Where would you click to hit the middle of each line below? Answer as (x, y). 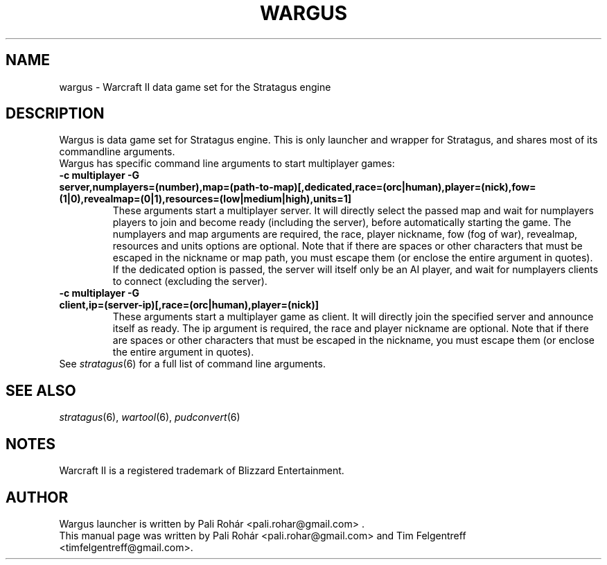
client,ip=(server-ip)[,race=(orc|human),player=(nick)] (189, 305)
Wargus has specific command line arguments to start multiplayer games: (227, 164)
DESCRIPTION (55, 114)
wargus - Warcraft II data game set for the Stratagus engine (195, 87)
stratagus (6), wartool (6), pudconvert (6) (150, 417)
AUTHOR (37, 497)
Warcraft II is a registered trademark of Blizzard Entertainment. (202, 471)
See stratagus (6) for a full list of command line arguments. (192, 364)
